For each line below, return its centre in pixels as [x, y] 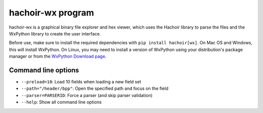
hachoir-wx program [52, 13]
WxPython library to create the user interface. [55, 33]
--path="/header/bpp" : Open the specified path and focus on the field [95, 89]
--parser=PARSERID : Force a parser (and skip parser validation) [87, 95]
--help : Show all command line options [61, 102]
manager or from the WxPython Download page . [58, 56]
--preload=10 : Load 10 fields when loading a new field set [81, 82]
